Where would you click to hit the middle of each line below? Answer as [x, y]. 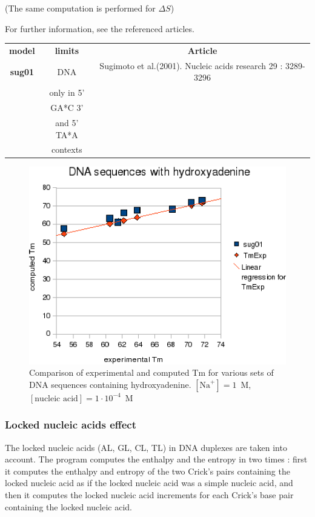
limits [67, 50]
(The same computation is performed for [80, 8]
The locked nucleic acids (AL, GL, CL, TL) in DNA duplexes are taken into [146, 447]
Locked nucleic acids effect [71, 425]
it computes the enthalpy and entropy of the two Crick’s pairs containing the [148, 471]
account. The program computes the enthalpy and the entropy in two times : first [156, 459]
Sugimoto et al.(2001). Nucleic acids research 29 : [191, 65]
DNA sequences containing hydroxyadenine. [110, 384]
